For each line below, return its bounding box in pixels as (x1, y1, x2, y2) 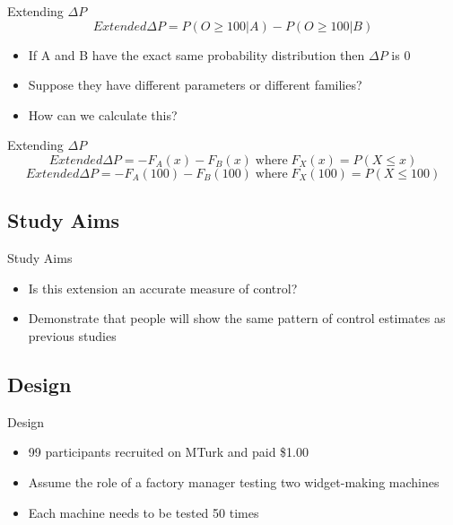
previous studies (28, 326, 117, 345)
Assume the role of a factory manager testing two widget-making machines (28, 472, 440, 491)
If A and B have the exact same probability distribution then (28, 45, 365, 64)
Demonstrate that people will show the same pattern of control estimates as (28, 309, 446, 328)
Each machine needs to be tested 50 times (28, 503, 259, 521)
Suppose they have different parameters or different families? (28, 75, 362, 94)
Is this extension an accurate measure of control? (28, 278, 298, 297)
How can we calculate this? (28, 105, 178, 124)
